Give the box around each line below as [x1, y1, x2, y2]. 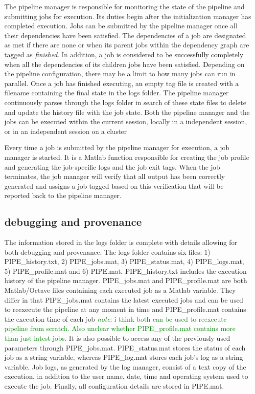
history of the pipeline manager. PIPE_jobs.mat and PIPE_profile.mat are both [4, 275, 247, 285]
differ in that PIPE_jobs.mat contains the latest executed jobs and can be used [4, 294, 243, 305]
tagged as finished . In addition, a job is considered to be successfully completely [4, 49, 244, 59]
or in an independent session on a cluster [4, 126, 127, 136]
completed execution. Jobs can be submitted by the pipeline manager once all [4, 21, 237, 31]
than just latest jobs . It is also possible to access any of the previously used [4, 333, 230, 343]
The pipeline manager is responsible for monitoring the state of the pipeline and [4, 1, 245, 11]
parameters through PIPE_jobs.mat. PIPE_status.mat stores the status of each [4, 342, 246, 352]
